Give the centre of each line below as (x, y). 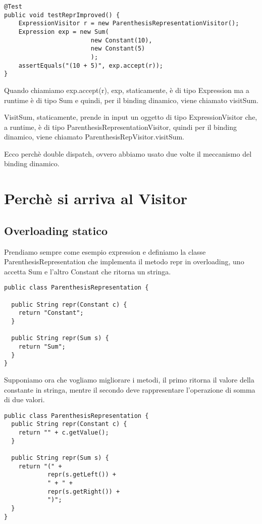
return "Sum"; (42, 347)
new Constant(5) (118, 49)
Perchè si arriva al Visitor (96, 198)
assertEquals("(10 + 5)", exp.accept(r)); (91, 65)
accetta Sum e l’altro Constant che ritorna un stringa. (88, 271)
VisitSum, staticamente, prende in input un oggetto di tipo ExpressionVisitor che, (131, 117)
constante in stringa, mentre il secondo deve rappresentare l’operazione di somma (130, 389)
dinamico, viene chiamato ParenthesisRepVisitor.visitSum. (94, 137)
